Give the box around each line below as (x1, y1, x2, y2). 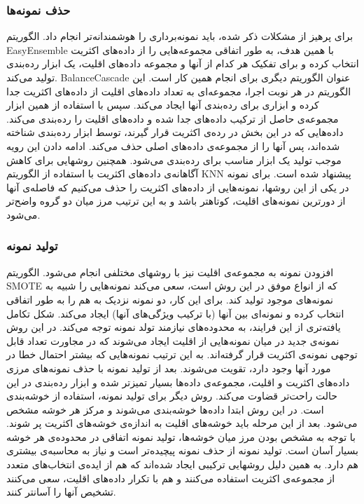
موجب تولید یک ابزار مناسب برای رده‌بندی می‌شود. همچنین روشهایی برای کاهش (6, 152, 342, 167)
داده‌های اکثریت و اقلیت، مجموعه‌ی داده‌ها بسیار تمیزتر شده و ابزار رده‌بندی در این (6, 374, 350, 389)
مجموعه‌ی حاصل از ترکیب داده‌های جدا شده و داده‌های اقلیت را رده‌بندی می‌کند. (6, 111, 339, 125)
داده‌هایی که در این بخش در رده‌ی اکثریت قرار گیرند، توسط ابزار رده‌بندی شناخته (6, 125, 344, 139)
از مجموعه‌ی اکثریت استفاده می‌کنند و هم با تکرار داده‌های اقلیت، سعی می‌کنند (6, 470, 335, 485)
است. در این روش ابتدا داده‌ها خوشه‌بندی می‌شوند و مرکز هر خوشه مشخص (6, 402, 324, 416)
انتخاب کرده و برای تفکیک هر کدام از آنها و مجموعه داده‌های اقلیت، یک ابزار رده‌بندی (6, 56, 359, 71)
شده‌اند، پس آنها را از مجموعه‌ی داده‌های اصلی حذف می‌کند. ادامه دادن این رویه (6, 138, 340, 153)
